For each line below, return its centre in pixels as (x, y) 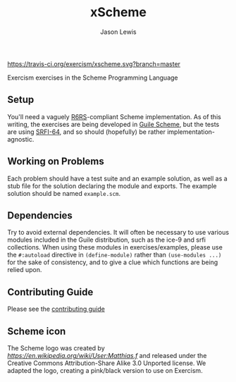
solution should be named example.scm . (64, 193)
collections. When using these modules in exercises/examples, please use (115, 247)
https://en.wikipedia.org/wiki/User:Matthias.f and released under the (107, 356)
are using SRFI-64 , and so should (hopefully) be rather (86, 132)
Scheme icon (37, 331)
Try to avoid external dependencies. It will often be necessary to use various (118, 233)
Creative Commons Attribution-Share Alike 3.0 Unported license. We (107, 363)
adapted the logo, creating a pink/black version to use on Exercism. (105, 370)
